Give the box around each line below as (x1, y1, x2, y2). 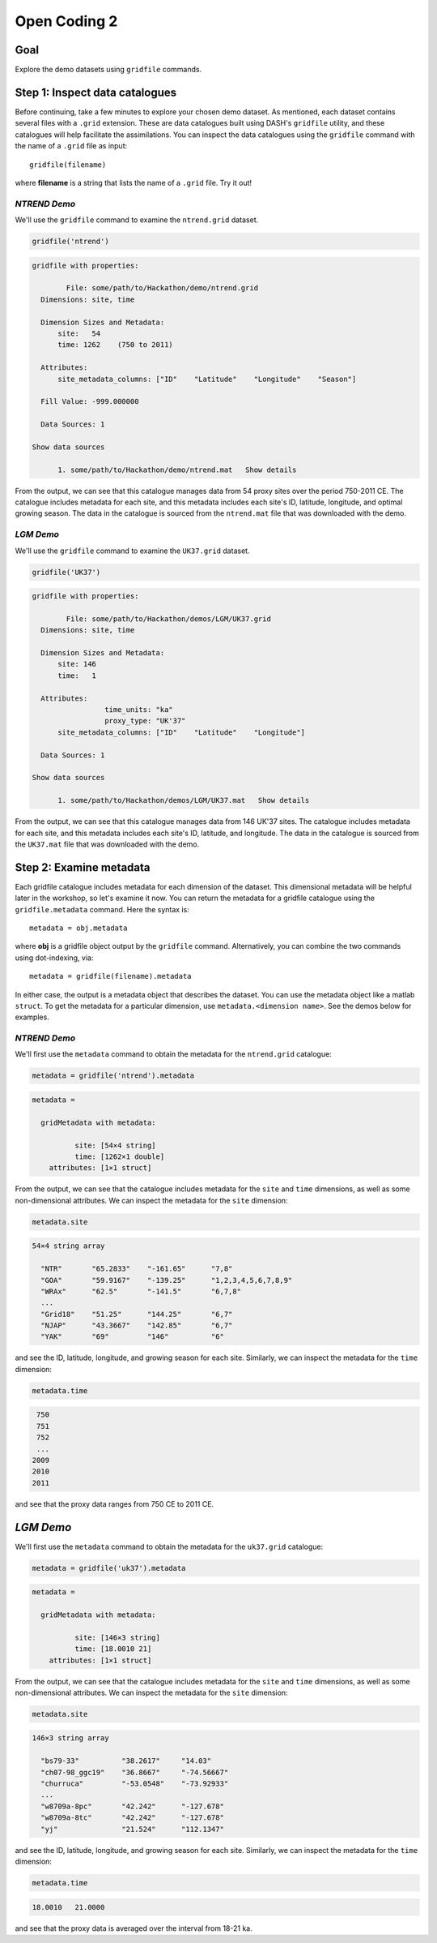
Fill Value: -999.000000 (40, 397, 139, 406)
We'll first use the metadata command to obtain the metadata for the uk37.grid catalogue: (15, 1542, 324, 1551)
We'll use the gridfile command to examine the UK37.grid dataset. (15, 546, 250, 555)
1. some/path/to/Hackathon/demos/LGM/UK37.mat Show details (57, 796, 310, 805)
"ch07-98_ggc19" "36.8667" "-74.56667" (40, 1768, 229, 1777)
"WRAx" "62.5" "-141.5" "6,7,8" (40, 1286, 242, 1296)
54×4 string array (32, 1242, 105, 1250)
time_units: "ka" (104, 706, 173, 714)
